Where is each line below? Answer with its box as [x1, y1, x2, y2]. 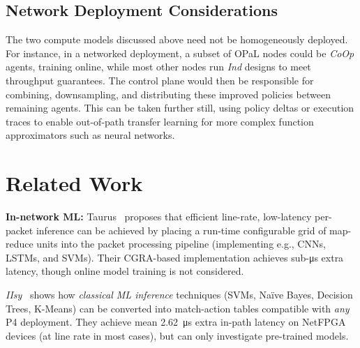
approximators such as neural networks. [6, 128, 175, 142]
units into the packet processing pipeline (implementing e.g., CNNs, [36, 236, 326, 251]
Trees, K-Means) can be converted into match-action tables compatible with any [6, 301, 350, 315]
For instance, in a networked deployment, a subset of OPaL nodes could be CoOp [6, 45, 354, 60]
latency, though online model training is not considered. [6, 264, 244, 278]
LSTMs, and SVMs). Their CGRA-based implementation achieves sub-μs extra [6, 250, 344, 264]
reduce [6, 236, 33, 251]
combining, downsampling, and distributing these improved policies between [6, 86, 331, 101]
